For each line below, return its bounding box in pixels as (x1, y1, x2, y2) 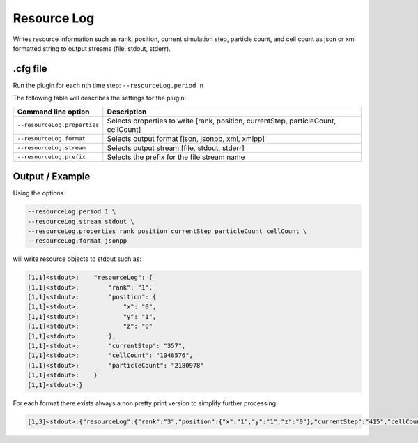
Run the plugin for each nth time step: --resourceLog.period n (13, 81, 204, 89)
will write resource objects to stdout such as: (13, 255, 142, 263)
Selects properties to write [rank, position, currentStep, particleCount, (107, 116, 336, 126)
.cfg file (13, 63, 47, 75)
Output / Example (13, 171, 91, 183)
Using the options (13, 189, 64, 197)
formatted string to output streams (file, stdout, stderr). (13, 44, 171, 52)
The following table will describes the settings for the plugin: (13, 94, 187, 103)
